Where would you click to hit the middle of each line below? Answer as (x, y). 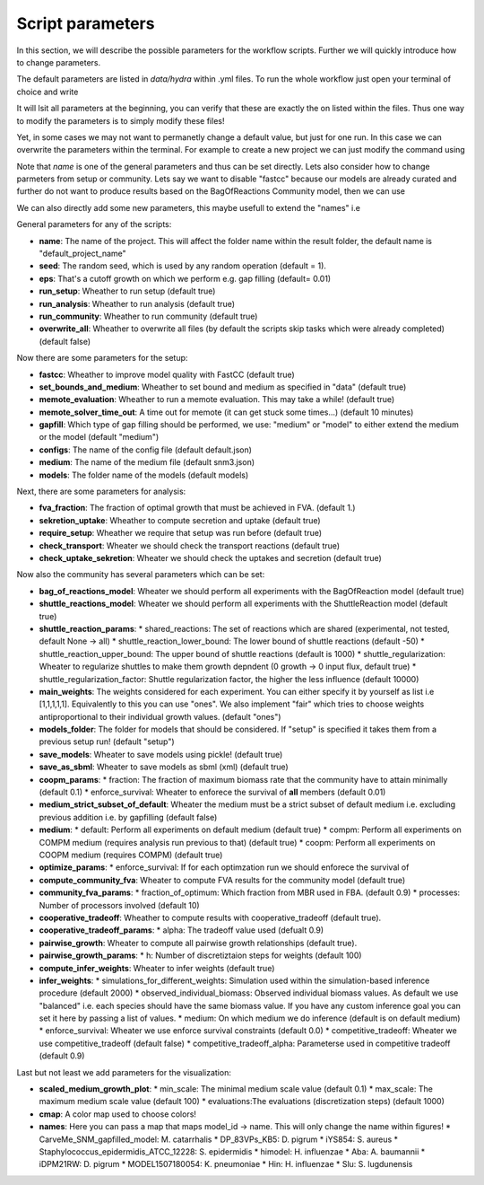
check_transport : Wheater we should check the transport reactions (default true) (190, 545)
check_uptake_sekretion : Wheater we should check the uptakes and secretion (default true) (211, 558)
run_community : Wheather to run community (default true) (148, 316)
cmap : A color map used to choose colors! (118, 1114)
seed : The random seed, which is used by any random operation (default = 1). (183, 266)
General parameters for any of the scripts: (94, 224)
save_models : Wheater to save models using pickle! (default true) (161, 754)
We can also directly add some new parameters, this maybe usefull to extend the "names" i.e (188, 207)
